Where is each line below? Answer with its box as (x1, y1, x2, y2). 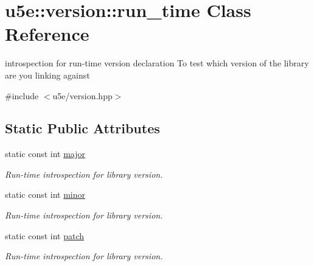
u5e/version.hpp (52, 89, 113, 102)
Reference (5, 21, 89, 46)
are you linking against (5, 68, 90, 81)
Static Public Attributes (5, 119, 160, 138)
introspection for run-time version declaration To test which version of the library (5, 57, 309, 69)
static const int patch (5, 229, 85, 242)
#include (5, 89, 39, 102)
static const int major (5, 147, 86, 160)
